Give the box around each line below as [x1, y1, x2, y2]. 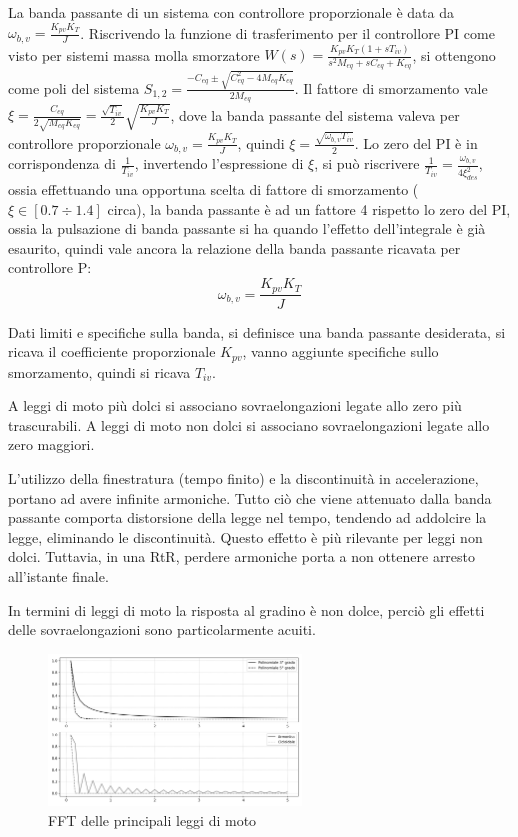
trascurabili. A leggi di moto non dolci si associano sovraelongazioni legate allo [8, 414, 490, 435]
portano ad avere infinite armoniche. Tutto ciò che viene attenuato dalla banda [8, 487, 492, 508]
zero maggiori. [8, 434, 95, 455]
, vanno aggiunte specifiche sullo [242, 341, 439, 362]
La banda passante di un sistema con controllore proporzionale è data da [8, 2, 454, 22]
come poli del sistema [8, 77, 140, 98]
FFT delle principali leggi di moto [48, 809, 257, 830]
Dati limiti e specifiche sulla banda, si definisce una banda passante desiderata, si [8, 321, 506, 342]
